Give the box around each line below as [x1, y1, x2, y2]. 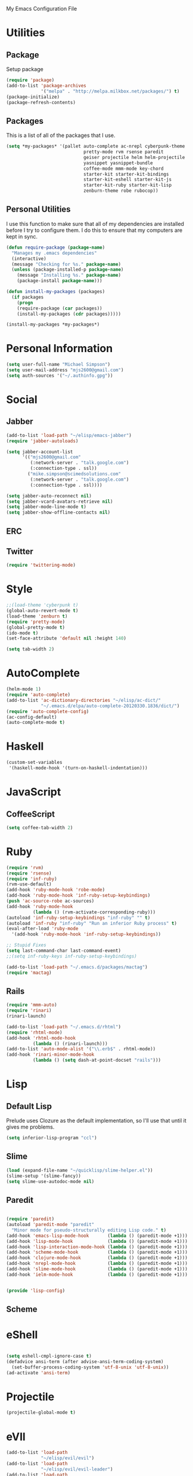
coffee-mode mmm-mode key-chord [83, 166, 164, 172]
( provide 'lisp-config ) [6, 1288, 66, 1294]
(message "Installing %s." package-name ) [17, 272, 121, 279]
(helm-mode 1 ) [6, 686, 42, 692]
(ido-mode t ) [6, 630, 39, 636]
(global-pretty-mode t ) [6, 624, 66, 630]
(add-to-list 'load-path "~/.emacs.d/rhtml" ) [6, 1023, 121, 1030]
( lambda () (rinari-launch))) [32, 1040, 108, 1047]
